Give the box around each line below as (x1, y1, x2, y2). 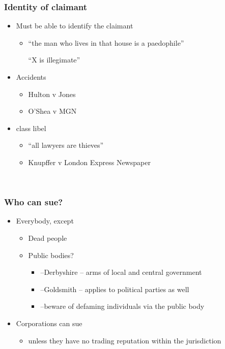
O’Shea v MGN (28, 106, 77, 116)
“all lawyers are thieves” (28, 140, 104, 150)
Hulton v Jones (28, 88, 76, 99)
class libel (16, 122, 46, 133)
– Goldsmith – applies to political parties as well (40, 283, 189, 294)
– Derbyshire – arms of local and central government (40, 267, 202, 277)
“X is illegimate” (28, 54, 80, 65)
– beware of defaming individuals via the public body (40, 301, 205, 311)
